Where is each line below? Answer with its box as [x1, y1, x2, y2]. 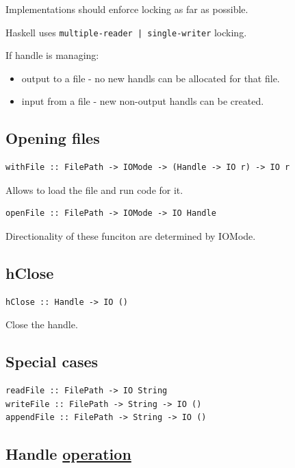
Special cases [5, 351, 99, 372]
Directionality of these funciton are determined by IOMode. [5, 229, 256, 243]
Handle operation [5, 443, 131, 465]
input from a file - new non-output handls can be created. [21, 94, 264, 108]
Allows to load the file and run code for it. [5, 182, 183, 197]
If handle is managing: [5, 48, 99, 62]
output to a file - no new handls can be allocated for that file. [21, 71, 280, 85]
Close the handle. [5, 317, 78, 332]
